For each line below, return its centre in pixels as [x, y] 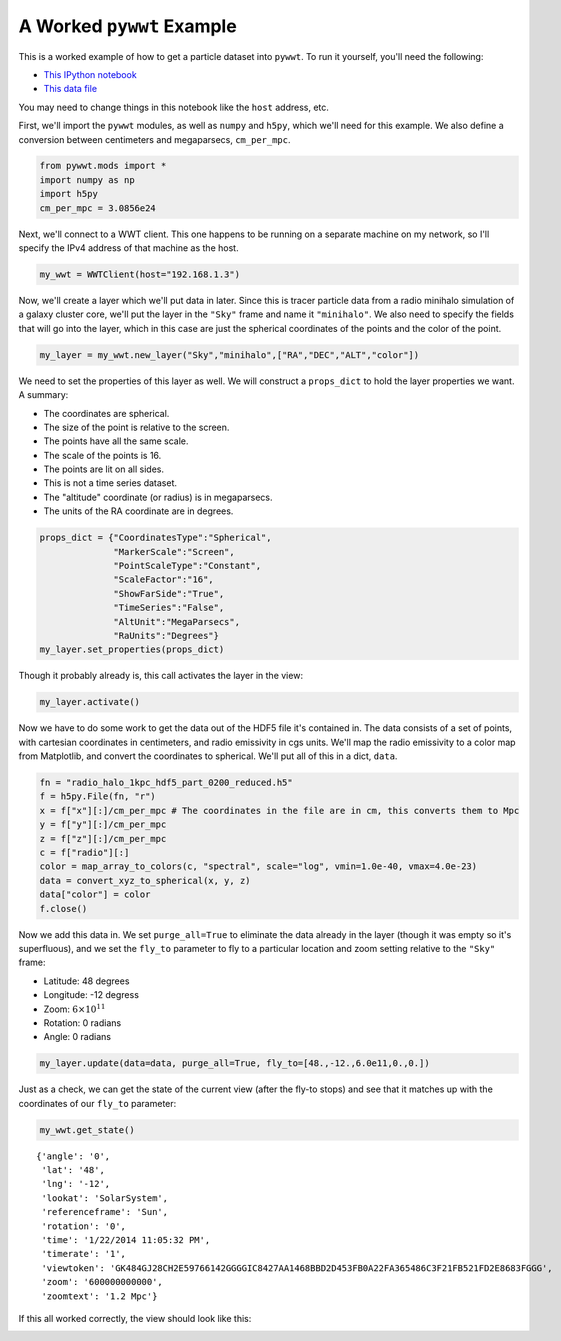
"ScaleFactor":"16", [163, 579]
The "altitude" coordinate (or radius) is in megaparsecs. [158, 497]
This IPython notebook [90, 74]
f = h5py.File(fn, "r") [98, 796]
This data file [70, 89]
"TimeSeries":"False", [169, 608]
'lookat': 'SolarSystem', [105, 1198]
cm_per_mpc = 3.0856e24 [98, 208]
